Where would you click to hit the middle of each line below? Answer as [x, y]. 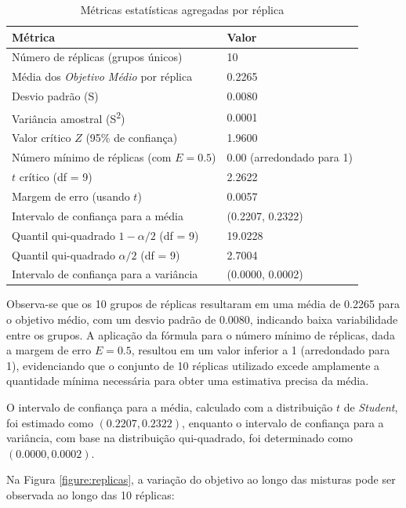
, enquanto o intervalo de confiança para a [283, 422]
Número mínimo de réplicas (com [92, 157]
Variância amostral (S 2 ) [69, 117]
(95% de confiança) [132, 138]
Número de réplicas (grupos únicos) [97, 57]
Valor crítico [42, 138]
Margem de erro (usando [71, 196]
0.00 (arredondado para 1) [290, 157]
